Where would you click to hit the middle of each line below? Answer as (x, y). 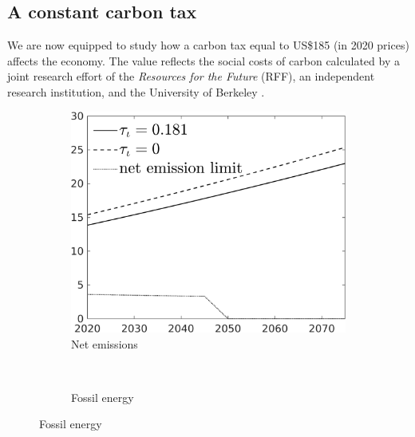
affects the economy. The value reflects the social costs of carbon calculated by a (204, 60)
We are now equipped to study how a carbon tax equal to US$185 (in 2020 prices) (208, 45)
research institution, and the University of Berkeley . (136, 91)
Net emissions (105, 343)
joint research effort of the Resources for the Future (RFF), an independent (191, 76)
